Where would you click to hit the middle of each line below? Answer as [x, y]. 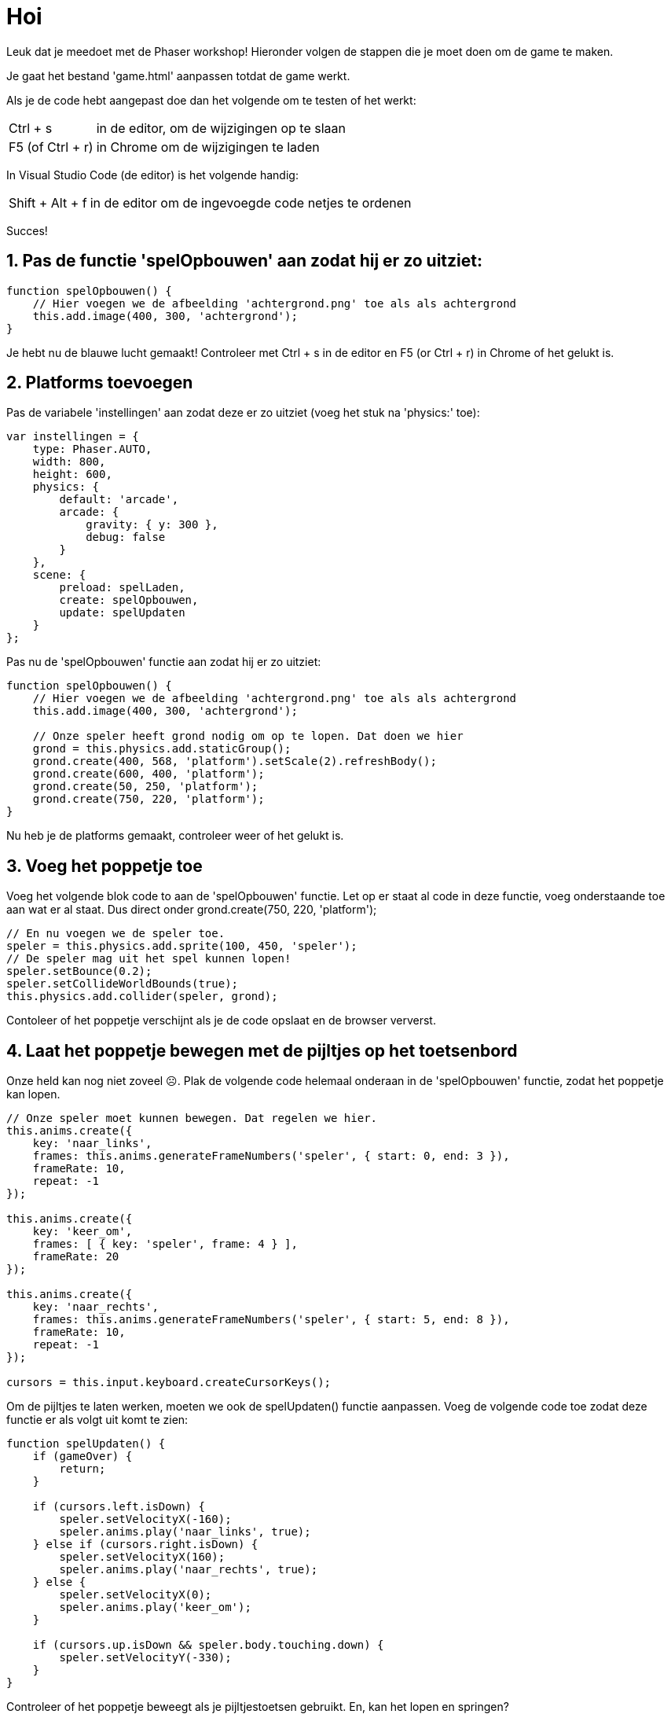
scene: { [59, 575]
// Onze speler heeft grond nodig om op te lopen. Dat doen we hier [248, 736]
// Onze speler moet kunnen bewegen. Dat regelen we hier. [192, 1118]
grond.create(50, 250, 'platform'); [145, 787]
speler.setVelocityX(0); [136, 1595]
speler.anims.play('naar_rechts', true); [189, 1570]
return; [82, 1469]
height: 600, [72, 474]
